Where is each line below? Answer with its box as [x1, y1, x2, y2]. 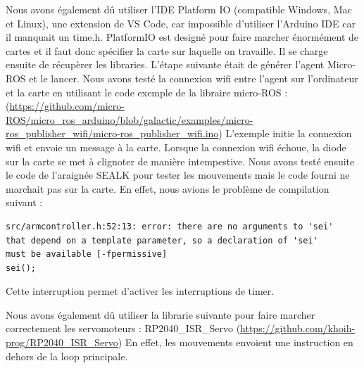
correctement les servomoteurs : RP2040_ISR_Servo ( [6, 321, 241, 336]
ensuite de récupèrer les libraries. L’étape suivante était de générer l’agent [6, 57, 325, 72]
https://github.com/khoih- [240, 321, 356, 336]
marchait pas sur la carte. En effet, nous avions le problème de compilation [6, 181, 330, 196]
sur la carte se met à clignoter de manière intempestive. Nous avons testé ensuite [6, 153, 355, 168]
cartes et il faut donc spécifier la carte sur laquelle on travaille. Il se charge [6, 43, 328, 58]
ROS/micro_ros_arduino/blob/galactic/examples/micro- [6, 112, 253, 127]
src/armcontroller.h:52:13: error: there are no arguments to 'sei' [6, 221, 334, 231]
